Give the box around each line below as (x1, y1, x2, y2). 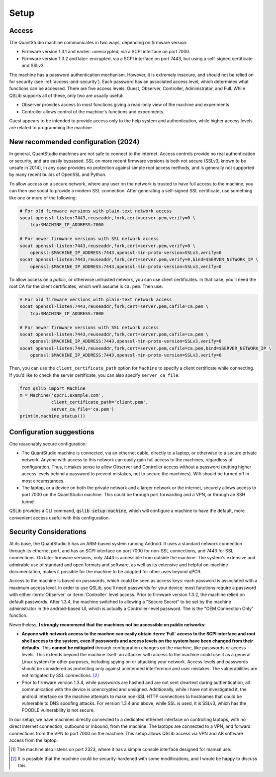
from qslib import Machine (19, 385, 86, 391)
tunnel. (21, 499, 36, 505)
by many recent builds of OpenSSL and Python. (9, 172, 107, 177)
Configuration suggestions (9, 428, 94, 436)
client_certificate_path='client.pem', (51, 399, 149, 405)
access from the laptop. (9, 737, 58, 743)
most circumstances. (21, 478, 65, 484)
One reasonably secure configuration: (9, 440, 87, 447)
